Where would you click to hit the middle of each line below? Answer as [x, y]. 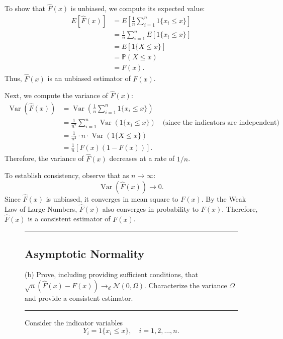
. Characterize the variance [186, 285]
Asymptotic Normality [85, 253]
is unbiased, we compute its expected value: [138, 8]
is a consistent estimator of [69, 219]
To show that [25, 8]
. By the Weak [224, 198]
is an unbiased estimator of [89, 78]
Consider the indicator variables [74, 322]
